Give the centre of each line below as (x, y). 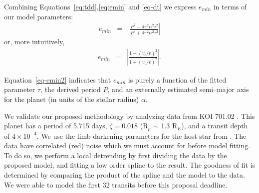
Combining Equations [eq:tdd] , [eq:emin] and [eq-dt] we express (100, 6)
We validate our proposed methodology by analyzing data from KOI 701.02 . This (129, 116)
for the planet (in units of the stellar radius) (72, 99)
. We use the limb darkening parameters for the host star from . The (141, 136)
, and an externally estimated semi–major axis (178, 89)
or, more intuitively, (34, 42)
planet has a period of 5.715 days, (56, 126)
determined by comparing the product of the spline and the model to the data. (125, 175)
